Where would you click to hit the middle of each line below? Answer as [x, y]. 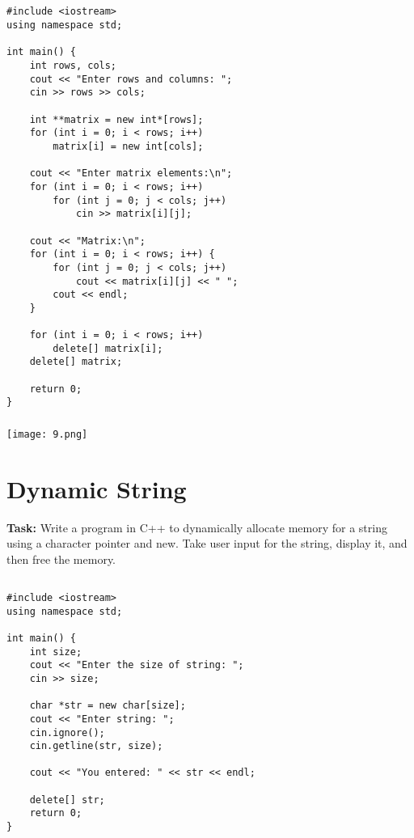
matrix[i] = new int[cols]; [128, 146]
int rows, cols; [73, 66]
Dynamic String [97, 488]
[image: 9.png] [47, 434]
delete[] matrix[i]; [108, 348]
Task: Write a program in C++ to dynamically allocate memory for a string [197, 527]
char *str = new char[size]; [108, 706]
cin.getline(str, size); [96, 746]
